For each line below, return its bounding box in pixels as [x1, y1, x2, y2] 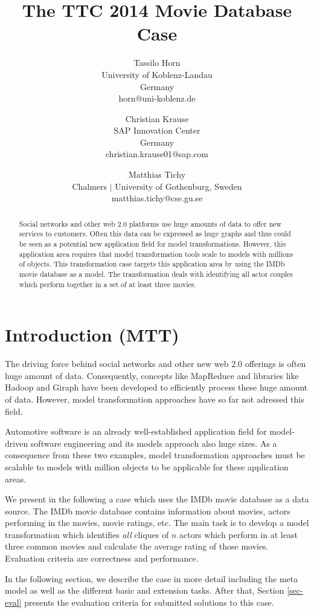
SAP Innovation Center [114, 124, 200, 137]
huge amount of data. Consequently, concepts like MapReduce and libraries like [5, 369, 299, 381]
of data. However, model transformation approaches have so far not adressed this [5, 392, 304, 405]
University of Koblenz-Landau [101, 68, 213, 80]
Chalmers [72, 180, 107, 192]
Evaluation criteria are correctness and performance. [5, 552, 199, 565]
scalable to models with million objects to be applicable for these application [5, 460, 289, 473]
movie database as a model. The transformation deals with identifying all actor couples [19, 268, 293, 279]
